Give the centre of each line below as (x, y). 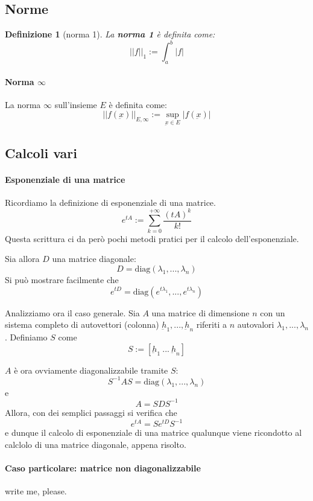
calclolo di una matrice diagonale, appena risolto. (96, 444)
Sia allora (22, 259)
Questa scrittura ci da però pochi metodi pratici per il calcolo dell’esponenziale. (152, 238)
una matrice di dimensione (201, 312)
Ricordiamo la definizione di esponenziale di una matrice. (110, 202)
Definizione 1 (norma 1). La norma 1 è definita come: (110, 34)
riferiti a (211, 324)
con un (273, 312)
